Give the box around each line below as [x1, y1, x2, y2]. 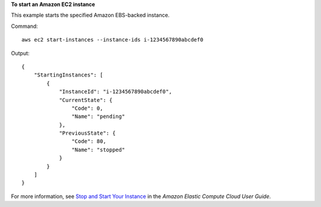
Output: [11, 49, 30, 56]
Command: [11, 23, 38, 30]
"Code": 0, [71, 104, 103, 112]
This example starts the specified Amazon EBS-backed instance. [11, 12, 170, 19]
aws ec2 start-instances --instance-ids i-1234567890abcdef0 [21, 36, 203, 43]
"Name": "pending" [71, 113, 125, 120]
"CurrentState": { [59, 97, 113, 103]
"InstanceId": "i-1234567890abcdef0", [59, 88, 172, 95]
